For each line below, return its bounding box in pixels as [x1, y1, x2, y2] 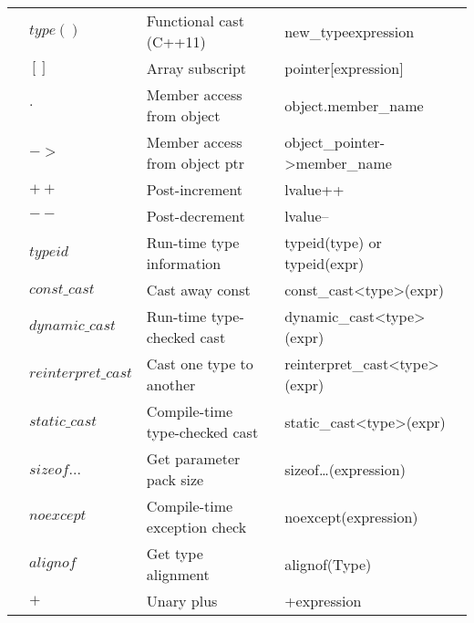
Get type [146, 543, 203, 564]
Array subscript [146, 57, 247, 78]
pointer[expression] [284, 57, 404, 78]
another [146, 374, 196, 395]
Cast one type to [146, 353, 253, 374]
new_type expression [284, 20, 415, 42]
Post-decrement [146, 205, 245, 226]
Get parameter [146, 448, 241, 469]
